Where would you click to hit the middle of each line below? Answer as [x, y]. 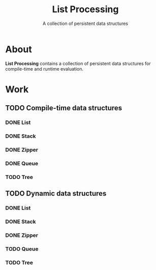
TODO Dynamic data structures [56, 193]
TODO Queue [22, 249]
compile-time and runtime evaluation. [44, 69]
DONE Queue [22, 163]
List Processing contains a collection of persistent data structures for [78, 63]
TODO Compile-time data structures [64, 108]
